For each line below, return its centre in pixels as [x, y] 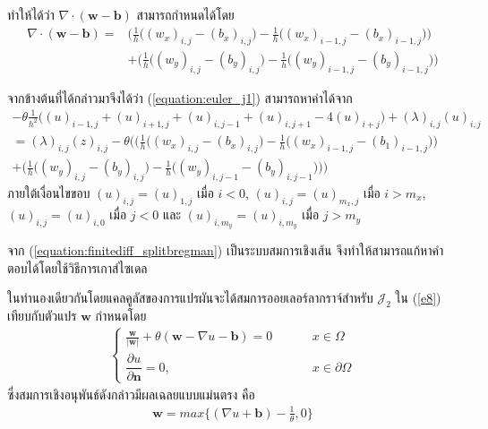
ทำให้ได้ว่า [31, 14]
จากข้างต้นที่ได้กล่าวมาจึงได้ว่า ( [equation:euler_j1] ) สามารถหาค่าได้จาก [180, 97]
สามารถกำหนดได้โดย [185, 14]
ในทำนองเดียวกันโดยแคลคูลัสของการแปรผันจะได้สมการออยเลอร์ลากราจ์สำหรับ [190, 298]
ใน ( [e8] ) [418, 298]
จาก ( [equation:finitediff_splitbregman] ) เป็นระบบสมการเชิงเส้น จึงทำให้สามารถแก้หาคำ [226, 250]
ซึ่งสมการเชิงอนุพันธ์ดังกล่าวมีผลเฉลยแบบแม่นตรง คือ [131, 394]
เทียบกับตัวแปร [42, 316]
